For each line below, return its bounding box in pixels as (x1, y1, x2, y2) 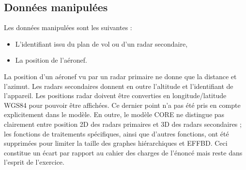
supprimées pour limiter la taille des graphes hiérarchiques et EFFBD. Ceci (4, 138, 228, 148)
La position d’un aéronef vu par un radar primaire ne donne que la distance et (4, 71, 237, 81)
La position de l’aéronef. (15, 55, 87, 65)
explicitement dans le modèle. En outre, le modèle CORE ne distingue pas (4, 109, 225, 119)
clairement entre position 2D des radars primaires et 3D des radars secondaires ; (4, 119, 242, 129)
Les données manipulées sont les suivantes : (4, 22, 132, 33)
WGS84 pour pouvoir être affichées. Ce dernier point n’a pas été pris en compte (4, 100, 241, 110)
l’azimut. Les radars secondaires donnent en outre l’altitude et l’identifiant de (4, 81, 233, 91)
